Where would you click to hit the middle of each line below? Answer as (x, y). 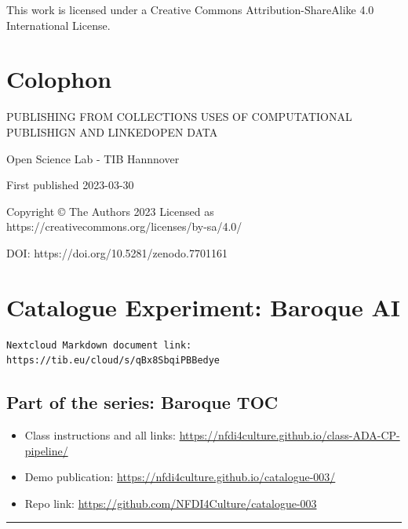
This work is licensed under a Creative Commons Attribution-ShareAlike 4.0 (190, 9)
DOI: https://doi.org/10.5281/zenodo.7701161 (117, 252)
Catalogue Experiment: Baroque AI (203, 306)
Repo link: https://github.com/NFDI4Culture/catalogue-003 (171, 503)
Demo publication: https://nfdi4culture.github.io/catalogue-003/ (180, 477)
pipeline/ (46, 450)
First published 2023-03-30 (70, 185)
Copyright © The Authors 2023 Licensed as (110, 211)
